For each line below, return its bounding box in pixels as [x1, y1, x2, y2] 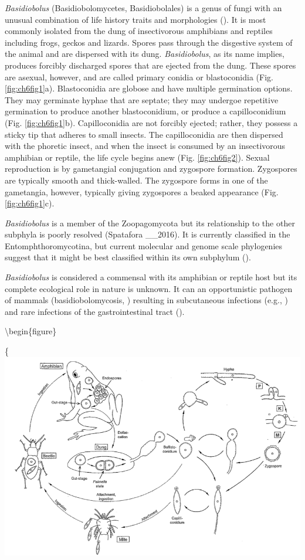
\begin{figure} [5, 325, 57, 337]
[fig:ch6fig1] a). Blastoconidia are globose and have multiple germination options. [5, 82, 293, 94]
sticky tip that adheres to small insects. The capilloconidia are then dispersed [5, 128, 283, 140]
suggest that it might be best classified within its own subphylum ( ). [5, 251, 251, 263]
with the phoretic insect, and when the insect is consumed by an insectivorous [5, 140, 286, 152]
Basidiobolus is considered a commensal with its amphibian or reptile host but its [5, 271, 297, 283]
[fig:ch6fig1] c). [5, 197, 55, 209]
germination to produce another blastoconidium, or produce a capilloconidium [5, 105, 286, 117]
